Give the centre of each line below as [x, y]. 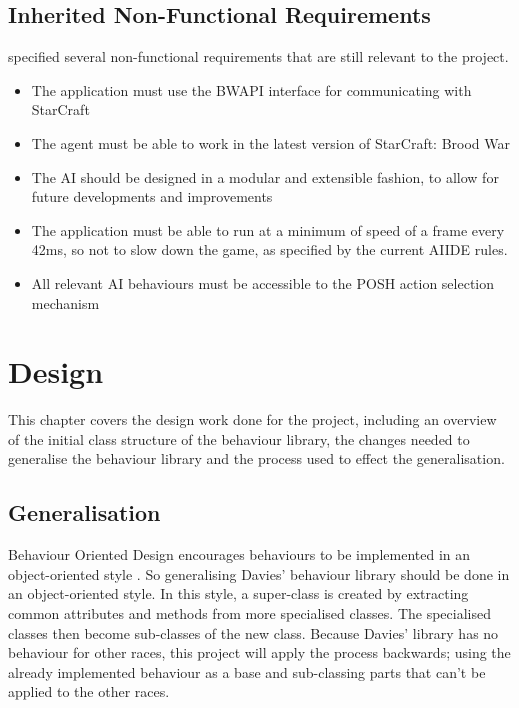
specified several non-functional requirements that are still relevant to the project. [258, 56]
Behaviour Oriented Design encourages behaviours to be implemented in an [239, 554]
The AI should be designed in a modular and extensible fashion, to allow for [265, 176]
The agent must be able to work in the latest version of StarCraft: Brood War [271, 142]
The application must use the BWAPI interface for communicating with [251, 89]
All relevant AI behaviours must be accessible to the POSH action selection [263, 282]
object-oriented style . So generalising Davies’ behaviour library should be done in [259, 573]
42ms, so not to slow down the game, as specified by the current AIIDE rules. [269, 249]
